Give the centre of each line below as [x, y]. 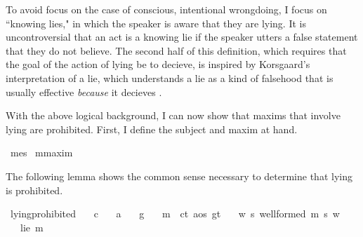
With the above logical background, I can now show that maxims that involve [173, 115]
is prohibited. [34, 190]
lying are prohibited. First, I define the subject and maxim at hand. [152, 129]
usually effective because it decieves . [84, 92]
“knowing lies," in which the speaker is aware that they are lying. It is [156, 23]
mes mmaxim [41, 153]
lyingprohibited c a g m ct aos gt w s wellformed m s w [175, 214]
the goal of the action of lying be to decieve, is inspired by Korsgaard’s [158, 64]
